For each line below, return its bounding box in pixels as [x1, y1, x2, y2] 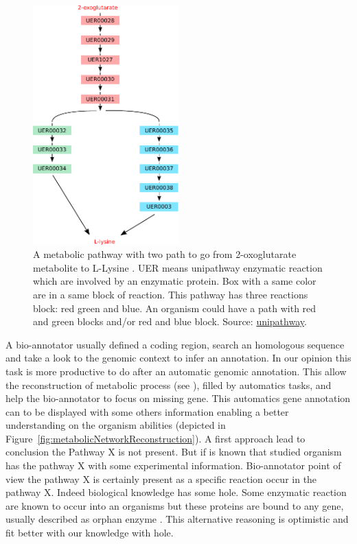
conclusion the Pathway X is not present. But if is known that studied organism [5, 445, 342, 459]
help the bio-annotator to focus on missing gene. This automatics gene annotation [5, 391, 351, 405]
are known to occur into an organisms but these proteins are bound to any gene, [5, 498, 344, 512]
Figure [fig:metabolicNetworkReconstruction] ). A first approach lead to [5, 431, 306, 445]
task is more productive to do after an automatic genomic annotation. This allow [5, 364, 347, 378]
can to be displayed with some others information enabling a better [5, 404, 289, 418]
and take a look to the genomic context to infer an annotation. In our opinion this [5, 351, 352, 365]
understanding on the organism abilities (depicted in [5, 418, 226, 432]
